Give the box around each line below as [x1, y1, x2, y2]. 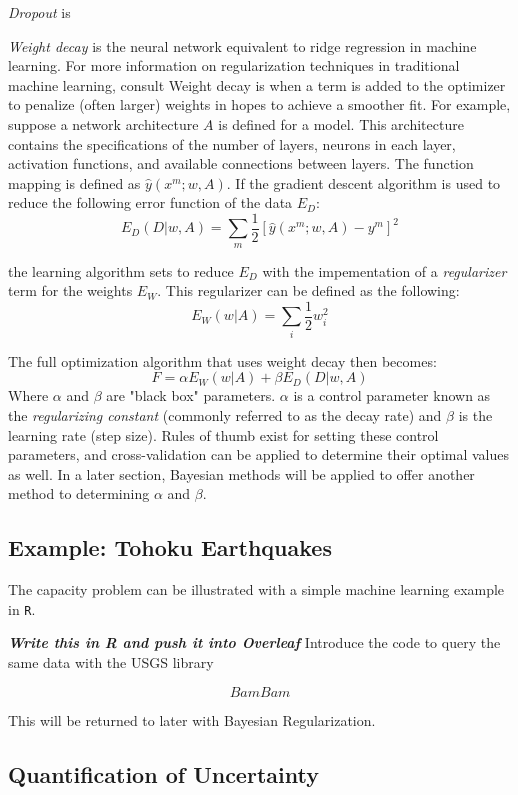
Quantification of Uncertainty [8, 758, 319, 789]
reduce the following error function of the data [8, 192, 293, 213]
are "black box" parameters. [106, 385, 276, 406]
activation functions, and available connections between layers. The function [8, 153, 474, 174]
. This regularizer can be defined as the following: [157, 280, 460, 301]
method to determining [8, 483, 150, 504]
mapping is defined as [8, 172, 141, 193]
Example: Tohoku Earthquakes [8, 532, 332, 563]
